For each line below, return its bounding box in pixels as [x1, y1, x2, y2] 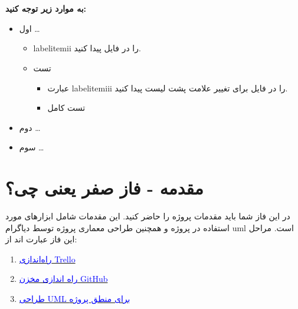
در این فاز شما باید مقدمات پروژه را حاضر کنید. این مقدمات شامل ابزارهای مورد [5, 210, 290, 222]
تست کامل [47, 101, 86, 114]
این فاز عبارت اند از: [5, 233, 77, 245]
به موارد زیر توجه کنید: [5, 2, 87, 15]
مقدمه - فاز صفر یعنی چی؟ [5, 176, 204, 200]
